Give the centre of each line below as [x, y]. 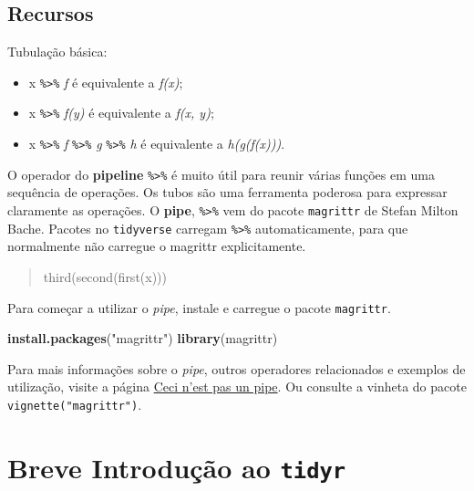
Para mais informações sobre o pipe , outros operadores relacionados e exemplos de [237, 368]
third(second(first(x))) [105, 276]
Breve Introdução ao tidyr [177, 467]
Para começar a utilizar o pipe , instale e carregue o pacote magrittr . [199, 307]
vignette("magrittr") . [75, 404]
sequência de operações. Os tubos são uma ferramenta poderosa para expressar [227, 192]
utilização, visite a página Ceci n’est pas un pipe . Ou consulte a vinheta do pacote [237, 387]
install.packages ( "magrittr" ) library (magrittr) [143, 338]
